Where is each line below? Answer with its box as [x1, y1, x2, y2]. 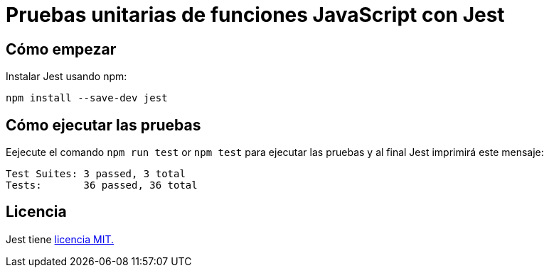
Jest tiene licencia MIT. [6, 233, 114, 245]
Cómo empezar [6, 40, 117, 58]
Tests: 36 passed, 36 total [6, 179, 198, 191]
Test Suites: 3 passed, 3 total [6, 168, 186, 180]
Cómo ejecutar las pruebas [6, 116, 201, 134]
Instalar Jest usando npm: [6, 70, 127, 83]
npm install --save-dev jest [6, 92, 168, 104]
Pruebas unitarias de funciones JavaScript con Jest [6, 3, 505, 27]
